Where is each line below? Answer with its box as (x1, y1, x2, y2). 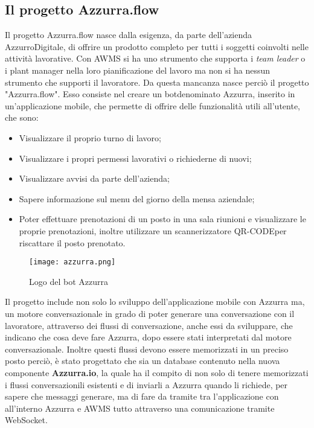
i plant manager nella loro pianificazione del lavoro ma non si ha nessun (5, 63, 271, 76)
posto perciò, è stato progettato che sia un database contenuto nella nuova (5, 354, 280, 367)
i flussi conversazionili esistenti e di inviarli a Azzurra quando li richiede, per (5, 378, 288, 391)
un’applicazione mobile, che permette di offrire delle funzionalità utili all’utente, (5, 99, 300, 112)
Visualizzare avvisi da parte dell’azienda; (19, 172, 170, 185)
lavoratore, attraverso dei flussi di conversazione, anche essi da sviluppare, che (5, 319, 293, 331)
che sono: (5, 111, 39, 124)
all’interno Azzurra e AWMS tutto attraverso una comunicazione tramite (5, 401, 275, 414)
